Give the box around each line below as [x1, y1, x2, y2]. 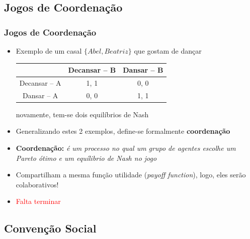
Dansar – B [123, 65, 163, 75]
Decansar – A [19, 77, 61, 88]
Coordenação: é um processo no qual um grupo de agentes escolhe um [16, 143, 236, 153]
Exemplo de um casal [16, 46, 82, 56]
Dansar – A [23, 90, 58, 100]
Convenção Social [4, 220, 97, 236]
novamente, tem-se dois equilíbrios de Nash [16, 109, 149, 119]
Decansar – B [68, 65, 116, 75]
